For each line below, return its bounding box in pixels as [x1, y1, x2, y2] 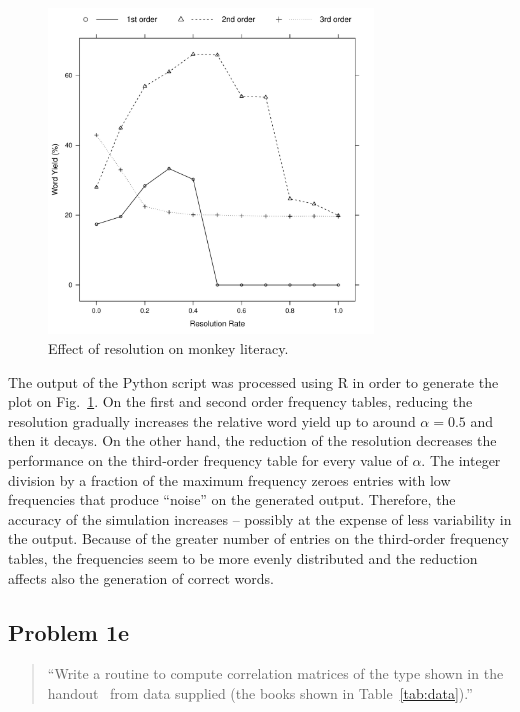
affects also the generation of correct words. [8, 567, 274, 588]
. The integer [421, 449, 501, 470]
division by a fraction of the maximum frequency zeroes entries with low [8, 469, 451, 490]
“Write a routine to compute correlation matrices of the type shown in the [47, 663, 504, 684]
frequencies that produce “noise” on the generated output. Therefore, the [8, 489, 456, 510]
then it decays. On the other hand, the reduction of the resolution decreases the [8, 430, 497, 451]
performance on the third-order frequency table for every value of [8, 449, 408, 470]
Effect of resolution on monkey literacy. [48, 337, 289, 358]
